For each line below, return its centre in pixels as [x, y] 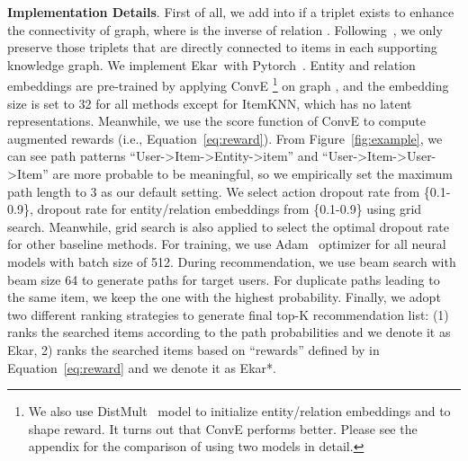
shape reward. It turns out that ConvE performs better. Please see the [223, 428]
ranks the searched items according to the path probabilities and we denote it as [229, 332]
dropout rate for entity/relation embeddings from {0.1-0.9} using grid [229, 209]
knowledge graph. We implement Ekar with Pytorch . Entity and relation [211, 64]
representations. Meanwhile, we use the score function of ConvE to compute [216, 121]
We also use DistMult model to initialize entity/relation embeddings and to [239, 411]
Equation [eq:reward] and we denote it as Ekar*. [142, 367]
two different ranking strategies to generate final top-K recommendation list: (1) [228, 314]
